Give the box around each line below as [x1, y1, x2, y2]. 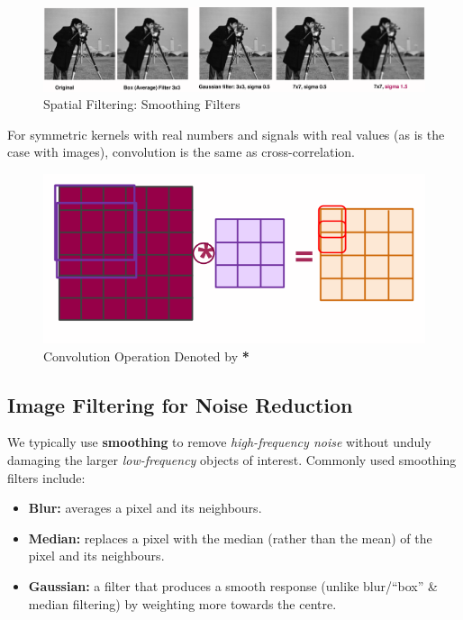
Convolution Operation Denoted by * [43, 346, 250, 365]
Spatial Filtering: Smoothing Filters [43, 95, 241, 114]
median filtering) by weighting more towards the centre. [28, 594, 337, 613]
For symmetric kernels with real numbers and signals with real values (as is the [7, 124, 445, 143]
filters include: [7, 468, 86, 487]
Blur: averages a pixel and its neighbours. [28, 498, 262, 517]
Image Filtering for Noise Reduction [7, 390, 353, 418]
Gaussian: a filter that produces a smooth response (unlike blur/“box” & [28, 576, 438, 595]
